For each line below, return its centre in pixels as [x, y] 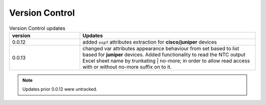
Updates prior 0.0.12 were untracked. [60, 89]
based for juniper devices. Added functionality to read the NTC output [164, 54]
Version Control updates [37, 28]
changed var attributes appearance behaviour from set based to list [161, 48]
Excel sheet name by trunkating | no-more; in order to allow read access [166, 60]
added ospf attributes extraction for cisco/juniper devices [150, 42]
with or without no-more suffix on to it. [127, 67]
